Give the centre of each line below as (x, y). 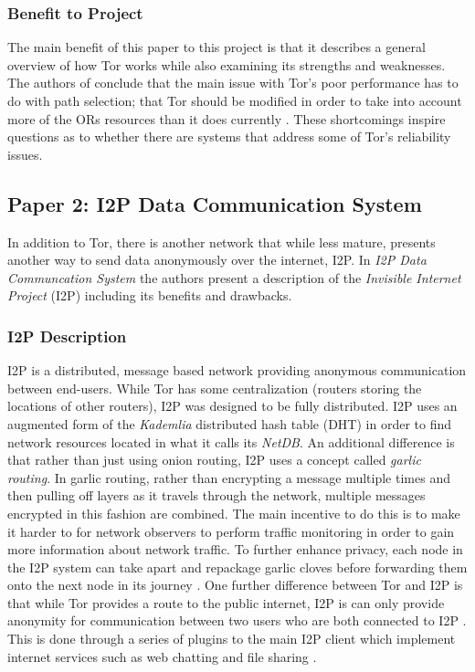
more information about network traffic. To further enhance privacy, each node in (235, 549)
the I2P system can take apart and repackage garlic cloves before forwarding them (237, 567)
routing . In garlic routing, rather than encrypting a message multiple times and (229, 477)
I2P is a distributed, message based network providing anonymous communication (237, 370)
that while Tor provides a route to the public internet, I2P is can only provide (226, 602)
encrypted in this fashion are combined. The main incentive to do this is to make (234, 513)
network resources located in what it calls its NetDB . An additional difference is (231, 441)
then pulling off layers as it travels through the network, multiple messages (216, 495)
